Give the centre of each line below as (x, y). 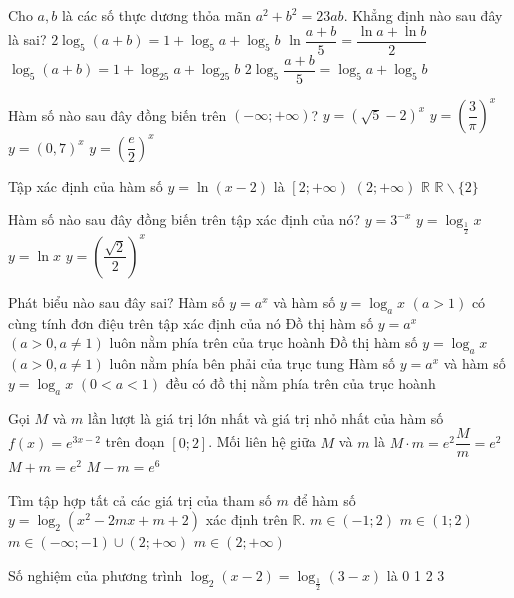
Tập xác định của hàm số (85, 185)
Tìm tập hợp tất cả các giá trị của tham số (140, 499)
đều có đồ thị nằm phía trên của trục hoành (300, 382)
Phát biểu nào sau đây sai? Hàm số (116, 301)
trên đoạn (135, 441)
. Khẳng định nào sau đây (423, 15)
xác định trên (246, 519)
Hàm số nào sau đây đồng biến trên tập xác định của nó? (184, 219)
